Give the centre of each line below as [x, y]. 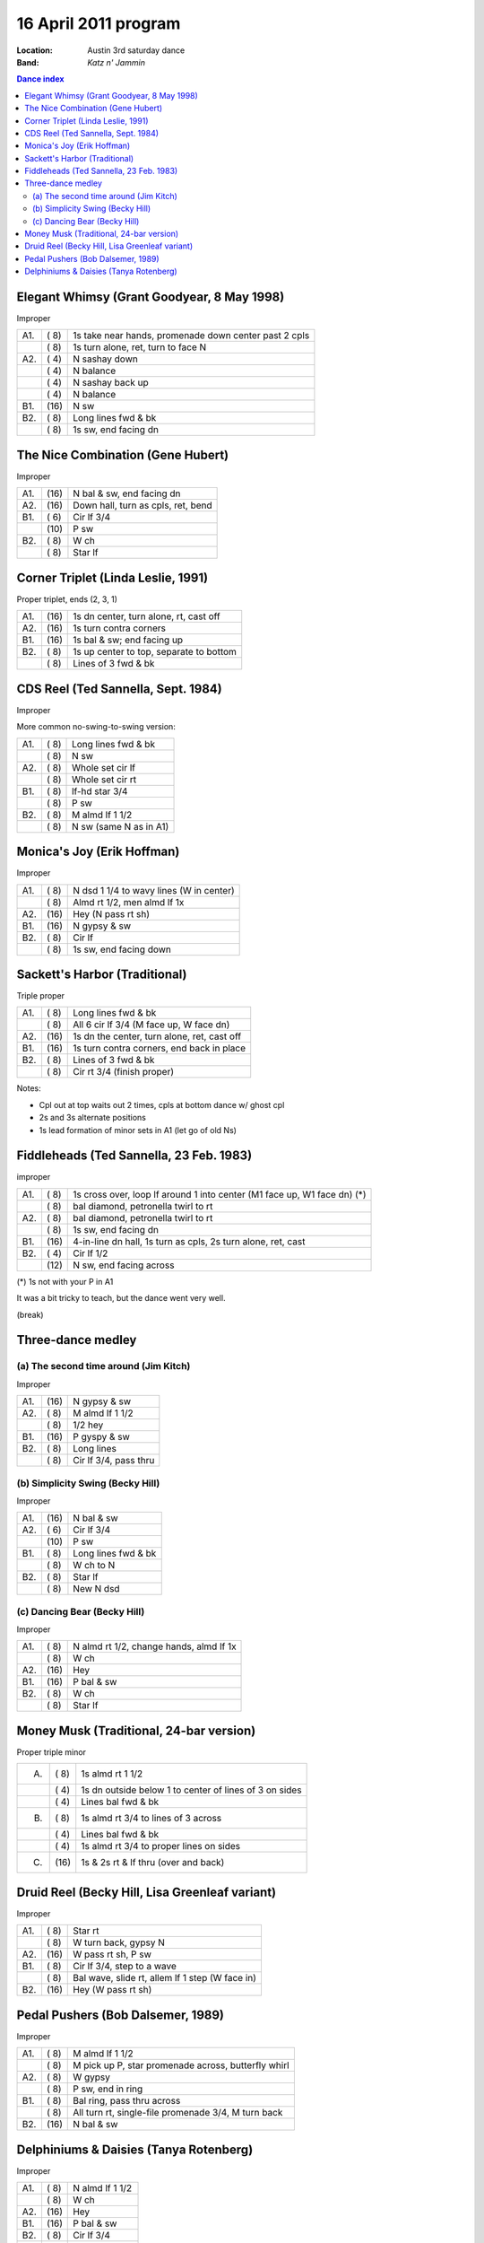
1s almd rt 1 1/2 [112, 1774]
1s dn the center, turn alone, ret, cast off [157, 1036]
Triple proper [41, 996]
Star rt [86, 1931]
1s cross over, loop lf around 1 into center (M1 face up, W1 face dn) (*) [220, 1194]
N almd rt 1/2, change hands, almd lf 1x [155, 1646]
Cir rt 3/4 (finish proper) [124, 1072]
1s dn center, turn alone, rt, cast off [147, 616]
